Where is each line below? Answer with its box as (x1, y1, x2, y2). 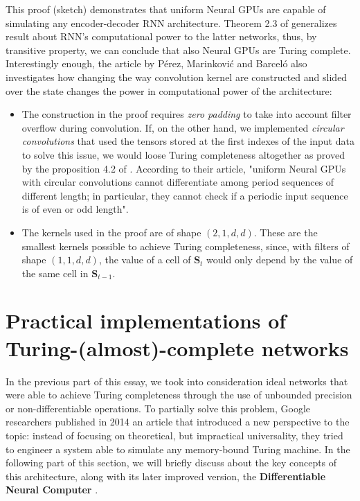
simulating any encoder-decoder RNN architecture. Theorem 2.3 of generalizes (6, 15, 337, 30)
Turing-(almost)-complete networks (6, 333, 349, 362)
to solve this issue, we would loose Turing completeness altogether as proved (21, 147, 345, 161)
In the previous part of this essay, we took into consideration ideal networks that (6, 373, 348, 388)
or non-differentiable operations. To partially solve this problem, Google (6, 401, 311, 415)
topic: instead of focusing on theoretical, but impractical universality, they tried (6, 428, 343, 442)
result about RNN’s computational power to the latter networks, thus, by (6, 29, 317, 44)
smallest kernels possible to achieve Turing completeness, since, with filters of (21, 238, 350, 253)
